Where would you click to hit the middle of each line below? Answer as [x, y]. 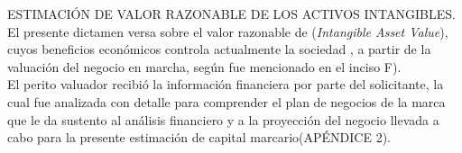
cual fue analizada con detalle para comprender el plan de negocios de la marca [226, 101]
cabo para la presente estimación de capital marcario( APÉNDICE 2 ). [199, 137]
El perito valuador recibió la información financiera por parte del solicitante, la [226, 84]
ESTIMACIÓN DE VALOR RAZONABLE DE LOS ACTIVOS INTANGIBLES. [231, 13]
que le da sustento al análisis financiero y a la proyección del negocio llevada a [223, 119]
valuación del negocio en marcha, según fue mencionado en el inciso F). [204, 66]
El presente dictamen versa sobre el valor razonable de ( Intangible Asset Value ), [228, 31]
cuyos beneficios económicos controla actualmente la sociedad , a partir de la [219, 49]
